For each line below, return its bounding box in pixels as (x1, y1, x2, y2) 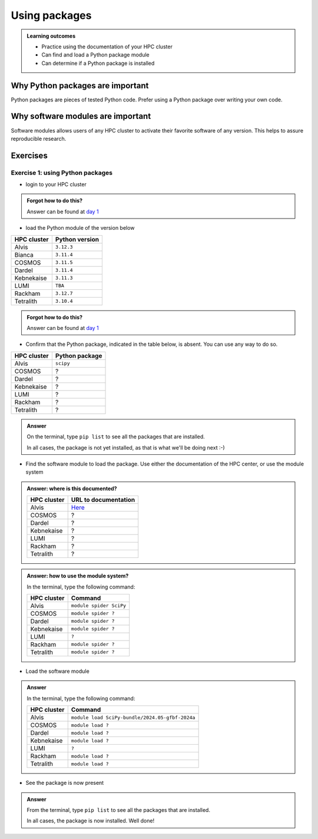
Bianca (14, 250, 34, 259)
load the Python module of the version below (25, 224, 135, 232)
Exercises (11, 150, 48, 160)
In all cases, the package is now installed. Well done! (26, 817, 155, 824)
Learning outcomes (26, 32, 76, 39)
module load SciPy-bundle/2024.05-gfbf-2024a (71, 714, 196, 721)
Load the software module (25, 668, 90, 675)
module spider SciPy (71, 603, 127, 609)
